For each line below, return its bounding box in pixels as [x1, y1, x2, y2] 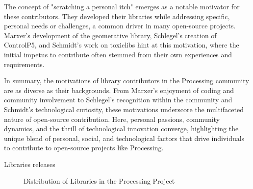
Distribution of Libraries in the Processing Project [24, 175, 175, 186]
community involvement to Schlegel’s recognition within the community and [4, 94, 232, 105]
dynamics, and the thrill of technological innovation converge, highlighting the [4, 123, 239, 134]
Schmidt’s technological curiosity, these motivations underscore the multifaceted [4, 104, 244, 114]
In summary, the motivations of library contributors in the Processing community [4, 75, 249, 86]
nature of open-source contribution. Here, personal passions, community [4, 114, 220, 124]
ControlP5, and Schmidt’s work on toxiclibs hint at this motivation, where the [4, 40, 239, 50]
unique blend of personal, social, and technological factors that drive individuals [4, 133, 245, 143]
